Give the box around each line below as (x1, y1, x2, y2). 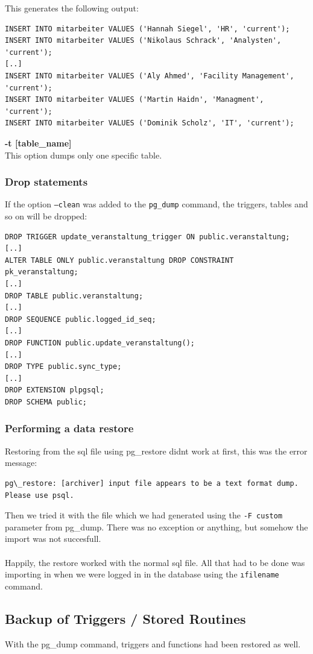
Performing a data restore (5, 421, 134, 436)
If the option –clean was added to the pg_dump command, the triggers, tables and (5, 198, 308, 210)
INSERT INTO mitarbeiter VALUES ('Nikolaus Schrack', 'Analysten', (5, 36, 282, 45)
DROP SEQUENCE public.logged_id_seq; (5, 315, 156, 324)
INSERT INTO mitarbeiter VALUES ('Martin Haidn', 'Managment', (5, 95, 264, 104)
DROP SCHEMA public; (5, 397, 87, 406)
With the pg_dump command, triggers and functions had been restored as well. (5, 637, 301, 650)
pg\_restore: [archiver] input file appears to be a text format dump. (5, 479, 299, 488)
